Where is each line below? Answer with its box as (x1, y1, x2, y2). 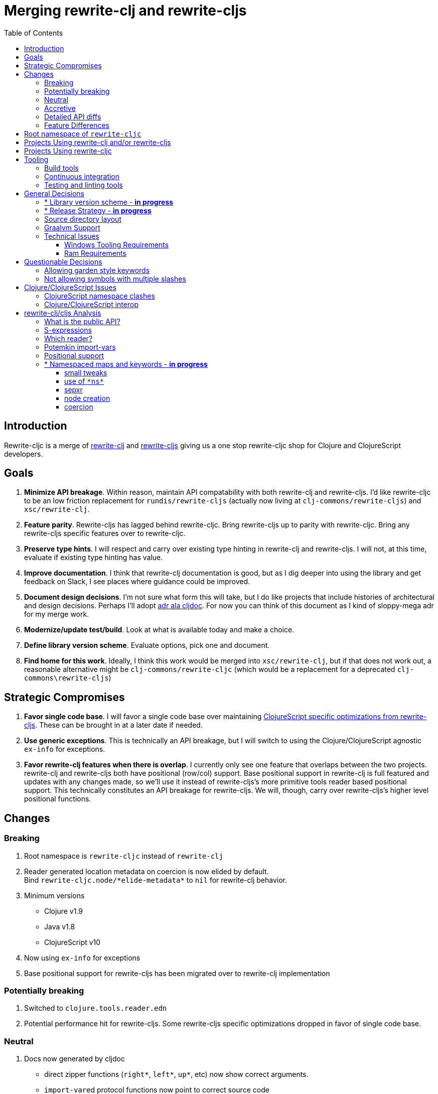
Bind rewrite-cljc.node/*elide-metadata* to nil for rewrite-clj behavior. (24, 875, 287, 884)
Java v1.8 (44, 922, 75, 931)
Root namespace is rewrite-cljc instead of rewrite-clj (24, 851, 223, 860)
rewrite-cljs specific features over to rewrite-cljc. (24, 529, 186, 538)
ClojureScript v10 (44, 937, 101, 946)
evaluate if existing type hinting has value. (24, 553, 163, 562)
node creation (64, 393, 110, 402)
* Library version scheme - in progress (44, 197, 174, 206)
